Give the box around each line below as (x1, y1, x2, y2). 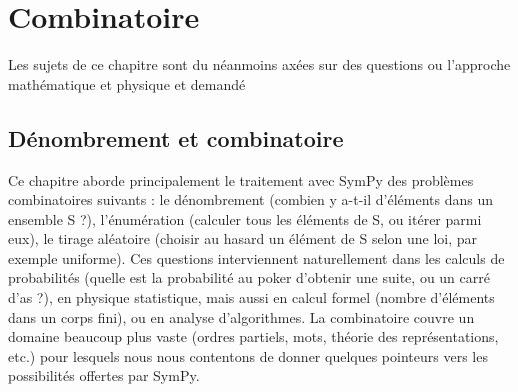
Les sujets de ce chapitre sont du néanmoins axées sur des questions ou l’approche (8, 54, 511, 75)
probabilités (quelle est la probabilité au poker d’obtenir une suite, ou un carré (8, 267, 490, 288)
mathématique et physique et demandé (8, 73, 246, 94)
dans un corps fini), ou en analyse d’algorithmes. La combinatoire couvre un (8, 306, 475, 327)
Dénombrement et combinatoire (8, 122, 344, 153)
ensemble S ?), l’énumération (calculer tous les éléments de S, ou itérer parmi (8, 208, 482, 229)
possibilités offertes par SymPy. (8, 365, 200, 386)
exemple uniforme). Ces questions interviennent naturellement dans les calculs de (8, 247, 505, 268)
